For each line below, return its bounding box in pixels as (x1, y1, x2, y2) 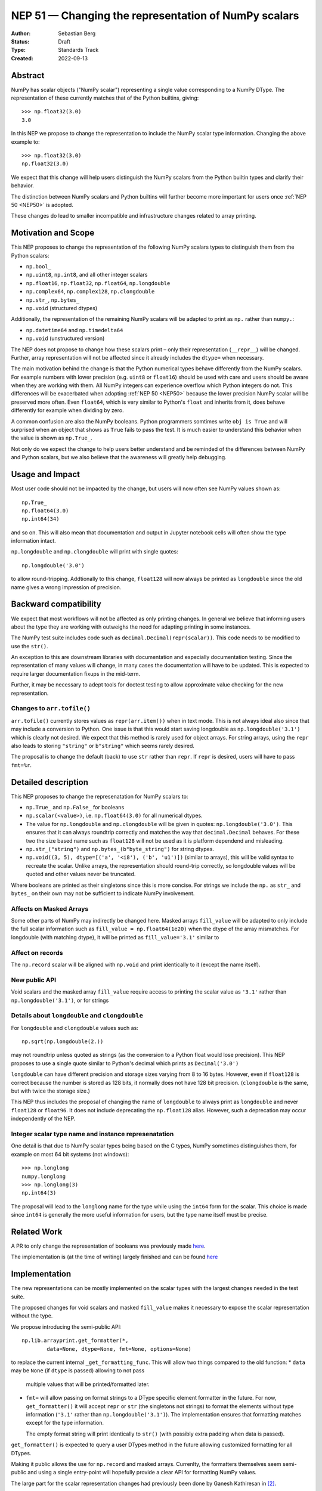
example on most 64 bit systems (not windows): (11, 1150, 129, 1158)
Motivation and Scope (11, 228, 95, 238)
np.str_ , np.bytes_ (26, 296, 80, 304)
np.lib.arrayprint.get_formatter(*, (21, 1337, 129, 1344)
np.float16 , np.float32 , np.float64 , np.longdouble (26, 279, 171, 286)
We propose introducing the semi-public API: (11, 1323, 122, 1330)
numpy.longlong (21, 1173, 66, 1180)
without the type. (11, 1312, 53, 1319)
